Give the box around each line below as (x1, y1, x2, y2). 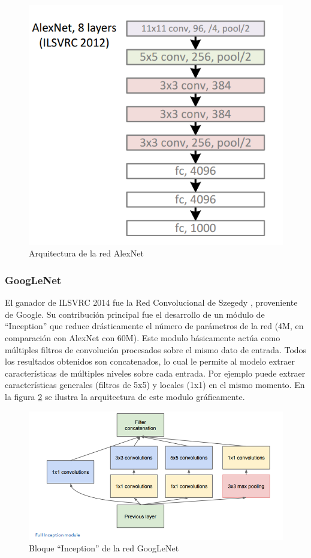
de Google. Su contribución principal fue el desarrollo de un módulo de (5, 308, 265, 320)
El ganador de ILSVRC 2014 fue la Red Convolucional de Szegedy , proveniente (5, 296, 298, 309)
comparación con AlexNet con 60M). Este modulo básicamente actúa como (5, 331, 280, 344)
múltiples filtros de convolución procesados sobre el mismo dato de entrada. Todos (5, 343, 307, 356)
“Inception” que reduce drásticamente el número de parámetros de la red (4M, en (5, 320, 304, 332)
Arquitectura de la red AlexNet (29, 247, 144, 259)
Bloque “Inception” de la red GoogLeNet (29, 542, 179, 554)
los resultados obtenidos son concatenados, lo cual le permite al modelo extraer (5, 355, 295, 368)
